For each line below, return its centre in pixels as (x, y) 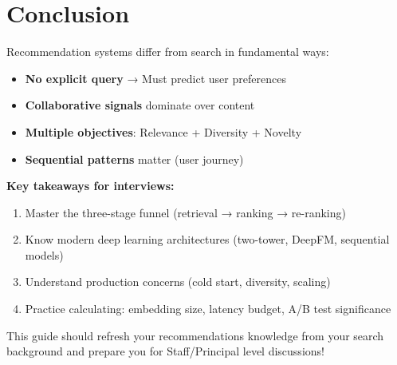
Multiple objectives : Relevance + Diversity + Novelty (163, 131)
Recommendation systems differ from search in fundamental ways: (168, 52)
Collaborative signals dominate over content (140, 105)
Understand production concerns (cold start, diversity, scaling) (178, 282)
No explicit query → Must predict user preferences (155, 78)
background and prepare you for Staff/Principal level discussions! (165, 351)
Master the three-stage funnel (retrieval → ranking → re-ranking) (185, 212)
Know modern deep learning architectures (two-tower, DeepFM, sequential (207, 239)
